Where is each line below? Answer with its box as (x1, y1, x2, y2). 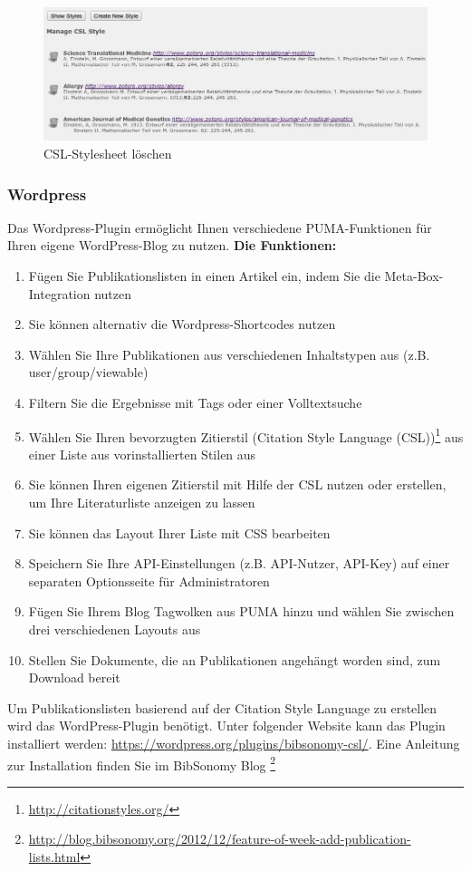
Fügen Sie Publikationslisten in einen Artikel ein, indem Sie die (28, 266, 380, 285)
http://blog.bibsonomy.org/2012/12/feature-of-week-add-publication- (28, 829, 411, 848)
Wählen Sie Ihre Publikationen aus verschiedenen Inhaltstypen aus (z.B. (28, 344, 430, 363)
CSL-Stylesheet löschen (43, 144, 172, 162)
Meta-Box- (384, 266, 444, 285)
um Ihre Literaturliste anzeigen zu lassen (28, 493, 255, 511)
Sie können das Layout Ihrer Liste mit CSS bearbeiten (28, 523, 331, 542)
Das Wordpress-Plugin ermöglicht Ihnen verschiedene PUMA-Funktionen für (7, 218, 432, 237)
